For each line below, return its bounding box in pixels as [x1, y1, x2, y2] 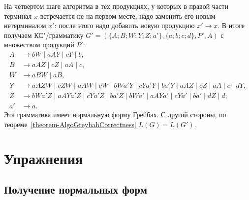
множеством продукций [4, 39, 74, 50]
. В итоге [218, 20, 245, 31]
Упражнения [4, 148, 83, 168]
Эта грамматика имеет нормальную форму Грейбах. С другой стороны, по [4, 109, 226, 120]
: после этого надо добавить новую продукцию [54, 20, 195, 31]
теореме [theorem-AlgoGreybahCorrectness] [4, 119, 136, 129]
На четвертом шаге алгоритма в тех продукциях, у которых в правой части [4, 1, 228, 11]
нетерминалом [4, 20, 46, 31]
